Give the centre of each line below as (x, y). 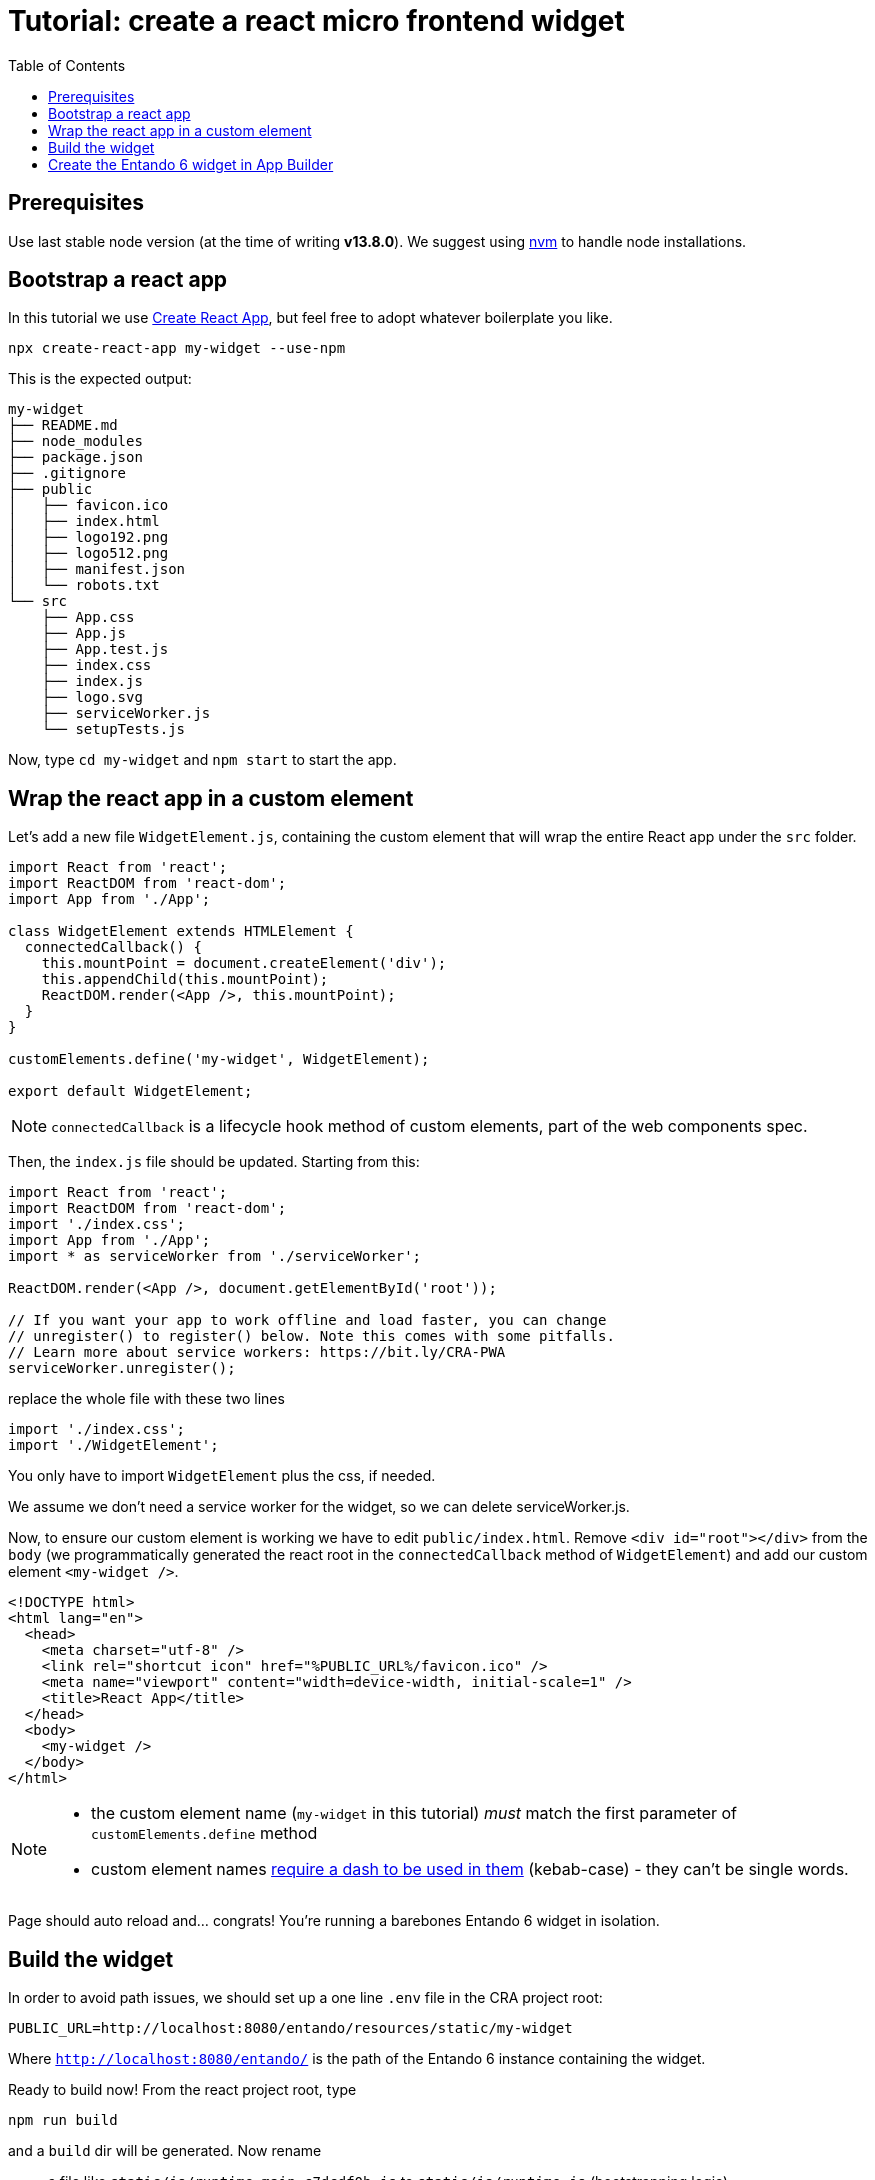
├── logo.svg (92, 697)
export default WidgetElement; (130, 1091)
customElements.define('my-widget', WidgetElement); (219, 1059)
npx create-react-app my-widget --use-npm (177, 348)
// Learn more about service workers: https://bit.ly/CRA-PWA (257, 1352)
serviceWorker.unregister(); (122, 1368)
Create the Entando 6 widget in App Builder (191, 164)
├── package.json (75, 457)
